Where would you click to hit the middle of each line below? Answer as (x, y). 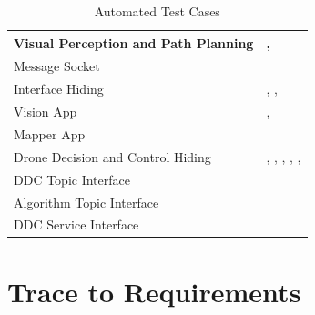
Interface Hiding (59, 89)
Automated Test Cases (157, 11)
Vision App (46, 112)
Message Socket (57, 66)
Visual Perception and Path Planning (134, 42)
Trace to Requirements (154, 291)
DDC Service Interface (76, 224)
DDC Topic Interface (72, 179)
